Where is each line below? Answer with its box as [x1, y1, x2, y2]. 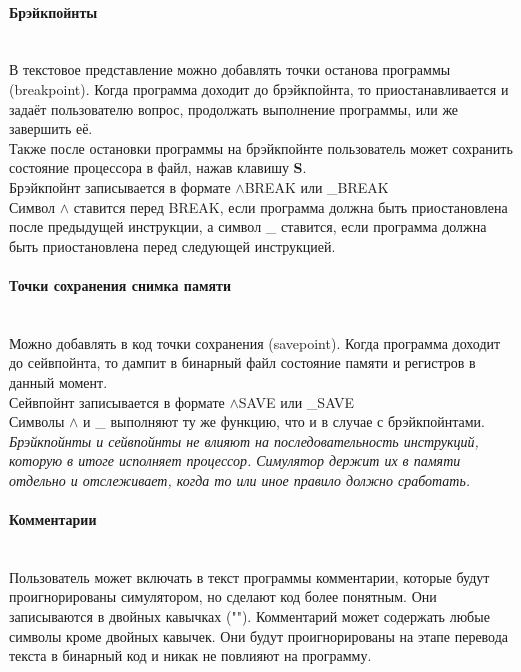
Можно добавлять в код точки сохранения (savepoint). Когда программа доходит [9, 332, 501, 353]
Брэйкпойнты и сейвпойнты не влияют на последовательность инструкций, [9, 430, 479, 451]
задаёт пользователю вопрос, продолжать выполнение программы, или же [9, 98, 459, 119]
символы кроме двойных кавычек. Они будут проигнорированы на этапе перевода [9, 625, 509, 646]
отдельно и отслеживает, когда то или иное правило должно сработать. [9, 469, 471, 490]
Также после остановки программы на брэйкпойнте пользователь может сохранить [9, 137, 513, 158]
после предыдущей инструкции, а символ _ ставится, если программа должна [9, 216, 487, 237]
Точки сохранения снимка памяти [9, 274, 231, 295]
